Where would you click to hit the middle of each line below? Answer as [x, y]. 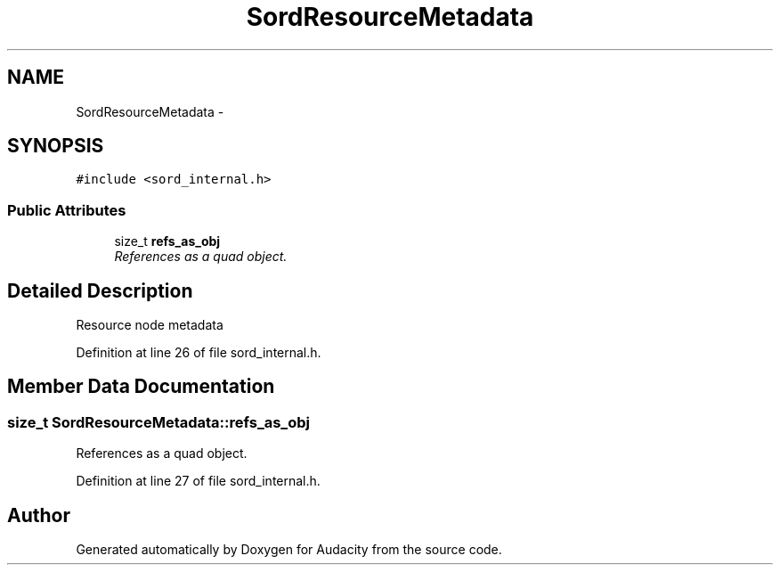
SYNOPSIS [56, 146]
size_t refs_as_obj [167, 241]
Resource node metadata [150, 325]
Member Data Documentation [141, 387]
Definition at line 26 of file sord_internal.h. [199, 353]
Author [39, 515]
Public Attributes [67, 210]
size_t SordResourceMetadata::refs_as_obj [158, 422]
